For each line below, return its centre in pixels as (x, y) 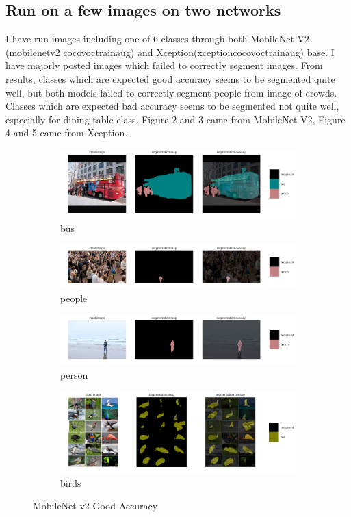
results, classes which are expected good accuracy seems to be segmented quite (170, 78)
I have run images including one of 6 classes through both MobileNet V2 (158, 39)
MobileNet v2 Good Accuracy (95, 506)
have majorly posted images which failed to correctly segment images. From (164, 65)
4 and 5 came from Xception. (67, 133)
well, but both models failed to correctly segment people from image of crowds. (171, 92)
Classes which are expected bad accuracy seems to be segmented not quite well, (172, 106)
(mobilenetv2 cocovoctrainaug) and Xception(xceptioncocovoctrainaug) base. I (170, 52)
